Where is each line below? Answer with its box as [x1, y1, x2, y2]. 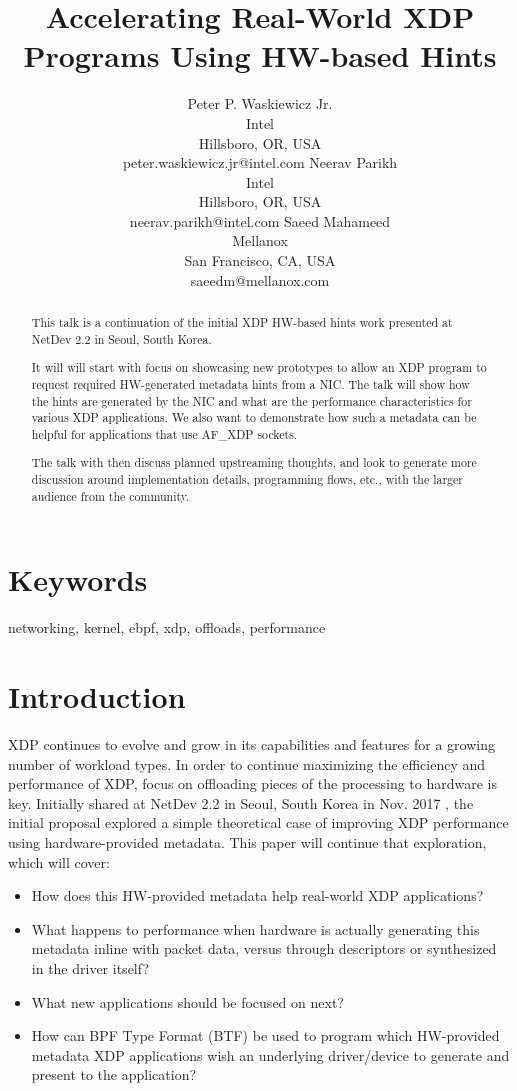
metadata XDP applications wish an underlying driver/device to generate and [31, 1044, 510, 1065]
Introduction [8, 676, 186, 717]
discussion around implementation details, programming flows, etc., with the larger [31, 471, 464, 488]
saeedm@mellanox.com [190, 269, 330, 290]
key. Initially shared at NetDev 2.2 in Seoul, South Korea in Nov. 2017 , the [8, 792, 474, 813]
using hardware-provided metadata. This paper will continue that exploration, [8, 832, 487, 853]
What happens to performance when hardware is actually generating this [31, 918, 480, 939]
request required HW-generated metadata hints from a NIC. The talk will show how [31, 375, 470, 392]
